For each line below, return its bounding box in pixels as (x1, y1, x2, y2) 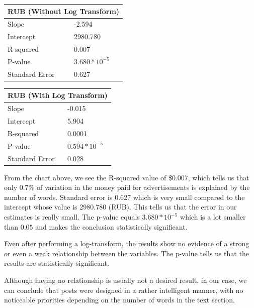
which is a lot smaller (180, 212, 246, 222)
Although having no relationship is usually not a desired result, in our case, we (4, 274, 247, 285)
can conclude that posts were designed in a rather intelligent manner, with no (4, 284, 243, 295)
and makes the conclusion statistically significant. (35, 221, 188, 232)
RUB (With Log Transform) (8, 90, 108, 100)
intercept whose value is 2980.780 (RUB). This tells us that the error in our (4, 201, 237, 212)
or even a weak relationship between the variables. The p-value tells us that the (4, 248, 249, 258)
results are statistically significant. (4, 258, 109, 268)
